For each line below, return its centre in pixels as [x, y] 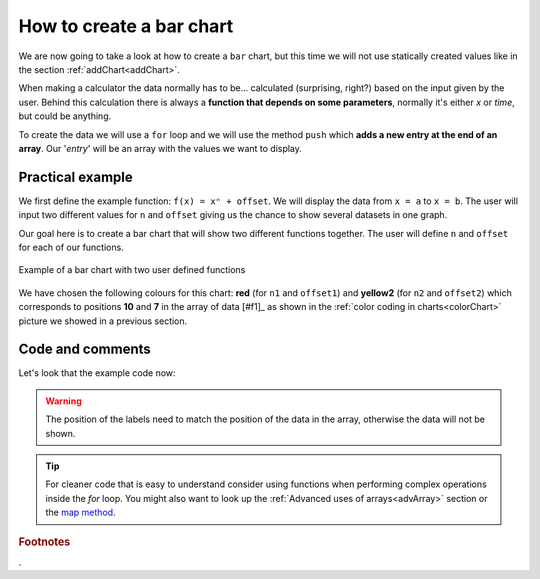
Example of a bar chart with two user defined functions [132, 270]
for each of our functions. [71, 247]
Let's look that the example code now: [97, 373]
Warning [63, 401]
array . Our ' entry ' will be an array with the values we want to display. [160, 148]
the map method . [80, 512]
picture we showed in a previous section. [103, 321]
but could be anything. [65, 116]
